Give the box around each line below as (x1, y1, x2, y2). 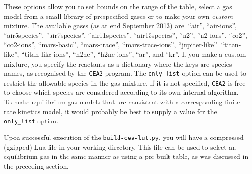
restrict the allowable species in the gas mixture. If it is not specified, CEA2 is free (4, 77, 246, 87)
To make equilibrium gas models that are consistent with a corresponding (4, 97, 223, 107)
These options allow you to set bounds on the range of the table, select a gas (4, 1, 232, 11)
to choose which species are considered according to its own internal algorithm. (4, 87, 239, 97)
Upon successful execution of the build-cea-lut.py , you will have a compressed (4, 132, 244, 142)
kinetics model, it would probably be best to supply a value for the (17, 106, 217, 116)
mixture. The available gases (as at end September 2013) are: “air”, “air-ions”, (4, 20, 237, 31)
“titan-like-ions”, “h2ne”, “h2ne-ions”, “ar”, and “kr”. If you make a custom (21, 49, 246, 59)
